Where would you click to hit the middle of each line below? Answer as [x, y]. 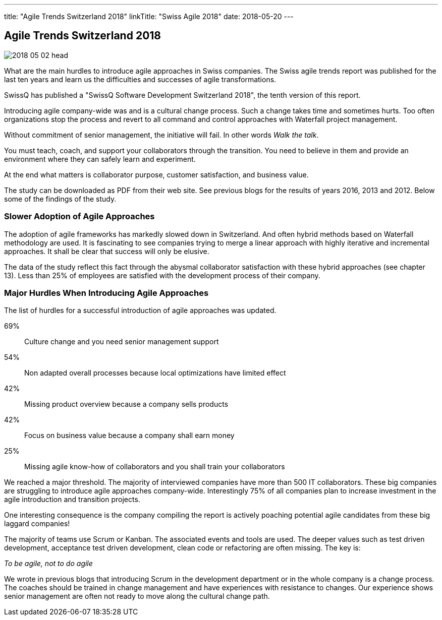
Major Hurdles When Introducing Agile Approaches [106, 293]
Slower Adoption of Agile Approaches [79, 216]
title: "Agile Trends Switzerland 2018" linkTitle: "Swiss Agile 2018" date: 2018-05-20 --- [149, 16]
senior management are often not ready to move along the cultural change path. [137, 596]
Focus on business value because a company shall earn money [129, 436]
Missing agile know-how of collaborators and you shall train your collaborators [155, 467]
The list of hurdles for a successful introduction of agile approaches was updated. [140, 311]
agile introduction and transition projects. [72, 500]
